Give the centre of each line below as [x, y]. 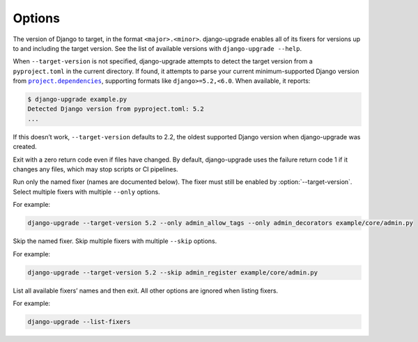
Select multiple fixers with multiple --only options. [86, 192]
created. [25, 147]
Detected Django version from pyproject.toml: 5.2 [116, 109]
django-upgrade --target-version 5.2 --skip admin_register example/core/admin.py [173, 272]
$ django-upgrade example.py [77, 100]
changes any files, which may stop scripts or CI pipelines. [95, 169]
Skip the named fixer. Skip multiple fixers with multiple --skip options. [115, 241]
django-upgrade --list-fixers [79, 321]
